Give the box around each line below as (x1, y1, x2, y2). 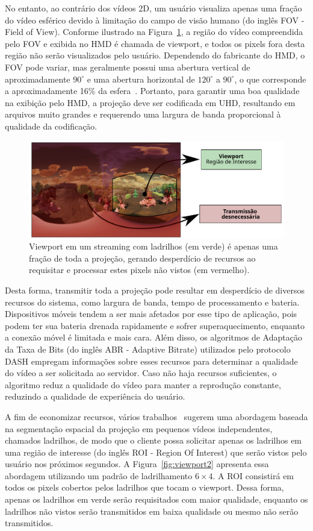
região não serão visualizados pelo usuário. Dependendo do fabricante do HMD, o (5, 49, 305, 61)
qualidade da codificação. (5, 119, 98, 132)
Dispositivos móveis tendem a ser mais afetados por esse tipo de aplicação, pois (5, 307, 297, 320)
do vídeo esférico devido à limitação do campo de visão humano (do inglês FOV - (5, 13, 305, 26)
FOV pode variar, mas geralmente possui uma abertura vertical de (5, 60, 250, 73)
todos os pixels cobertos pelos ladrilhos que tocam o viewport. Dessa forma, (5, 481, 284, 494)
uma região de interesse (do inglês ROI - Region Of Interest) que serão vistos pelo (5, 445, 307, 458)
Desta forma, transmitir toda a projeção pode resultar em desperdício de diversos (5, 283, 305, 296)
